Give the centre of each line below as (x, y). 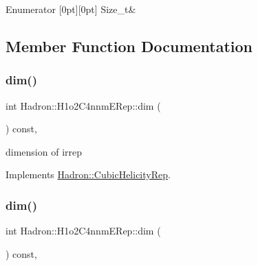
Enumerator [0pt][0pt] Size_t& (71, 9)
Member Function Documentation (129, 46)
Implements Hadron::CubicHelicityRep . (88, 174)
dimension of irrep (44, 151)
